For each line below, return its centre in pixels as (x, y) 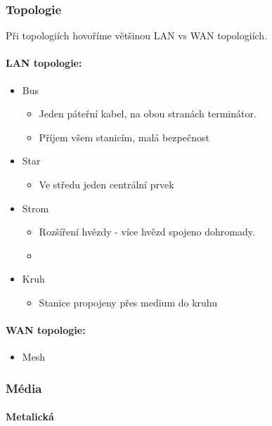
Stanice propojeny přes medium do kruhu (128, 302)
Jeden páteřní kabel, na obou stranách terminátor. (148, 114)
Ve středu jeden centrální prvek (106, 184)
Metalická (30, 417)
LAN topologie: (44, 63)
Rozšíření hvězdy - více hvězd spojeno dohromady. (147, 232)
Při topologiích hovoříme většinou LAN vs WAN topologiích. (137, 35)
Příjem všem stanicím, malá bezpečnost (124, 137)
